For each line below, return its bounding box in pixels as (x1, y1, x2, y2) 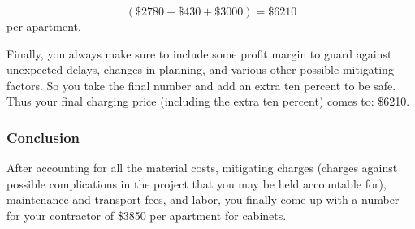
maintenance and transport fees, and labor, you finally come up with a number (6, 191, 400, 208)
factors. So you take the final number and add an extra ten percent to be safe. (6, 76, 396, 93)
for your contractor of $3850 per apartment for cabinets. (6, 206, 287, 223)
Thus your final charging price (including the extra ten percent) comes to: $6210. (6, 93, 410, 110)
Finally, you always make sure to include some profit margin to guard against (6, 45, 392, 62)
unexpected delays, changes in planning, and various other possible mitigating (6, 61, 394, 78)
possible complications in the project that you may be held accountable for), (6, 175, 387, 192)
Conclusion (6, 127, 80, 147)
